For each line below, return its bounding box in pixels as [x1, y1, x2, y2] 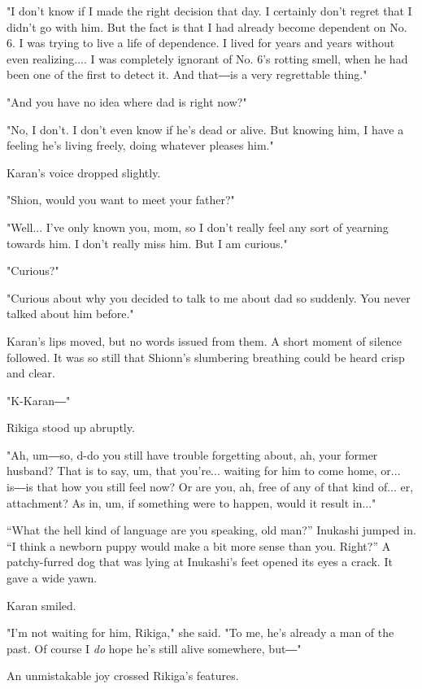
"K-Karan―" [7, 391, 71, 408]
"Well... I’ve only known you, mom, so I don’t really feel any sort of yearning [7, 218, 389, 235]
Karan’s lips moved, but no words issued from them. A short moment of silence [7, 332, 402, 349]
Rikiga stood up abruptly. [7, 419, 135, 436]
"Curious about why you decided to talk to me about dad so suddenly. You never [7, 289, 411, 306]
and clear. [7, 364, 55, 382]
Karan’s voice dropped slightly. [7, 164, 161, 181]
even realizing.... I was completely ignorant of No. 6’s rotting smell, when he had [7, 50, 408, 67]
